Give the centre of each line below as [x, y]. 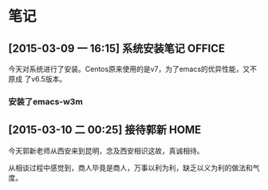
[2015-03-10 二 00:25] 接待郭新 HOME [105, 130]
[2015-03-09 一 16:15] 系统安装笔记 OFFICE [117, 48]
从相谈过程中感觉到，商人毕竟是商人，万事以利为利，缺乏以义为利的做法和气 [134, 168]
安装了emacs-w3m [46, 101]
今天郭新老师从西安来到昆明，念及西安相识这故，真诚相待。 [106, 150]
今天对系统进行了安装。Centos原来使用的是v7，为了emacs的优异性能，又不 [133, 69]
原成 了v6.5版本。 [37, 79]
